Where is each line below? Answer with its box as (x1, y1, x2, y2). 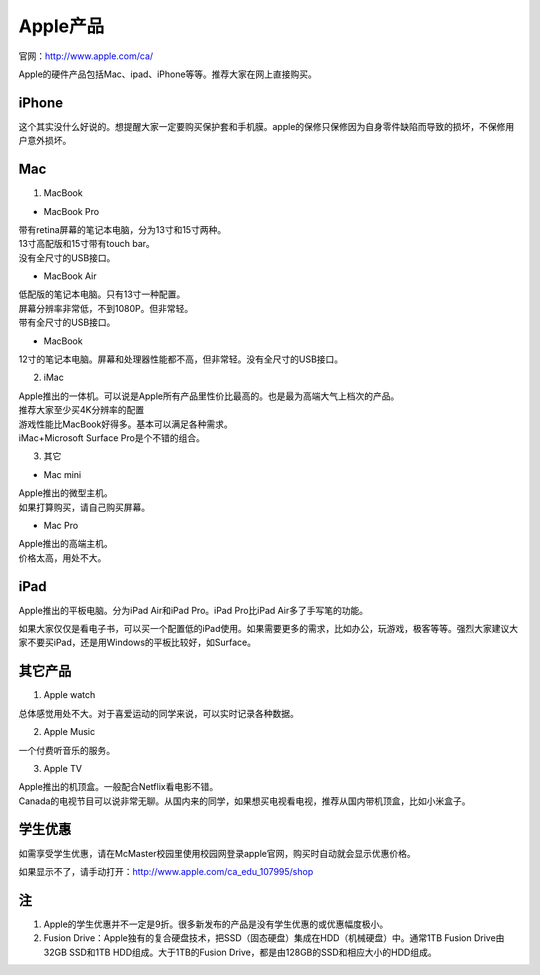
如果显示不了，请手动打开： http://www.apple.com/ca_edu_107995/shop (18, 865, 314, 877)
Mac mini (43, 468, 82, 480)
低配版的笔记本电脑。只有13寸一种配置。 (18, 288, 186, 300)
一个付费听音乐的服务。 (18, 744, 115, 756)
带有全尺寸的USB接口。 (18, 316, 116, 329)
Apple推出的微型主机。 (18, 487, 114, 499)
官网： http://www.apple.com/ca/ (18, 50, 154, 62)
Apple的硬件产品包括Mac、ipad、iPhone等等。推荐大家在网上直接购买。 (18, 68, 317, 80)
